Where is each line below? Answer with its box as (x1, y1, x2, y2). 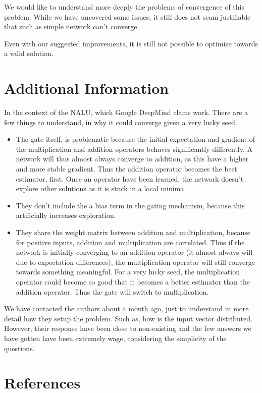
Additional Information (4, 78, 169, 98)
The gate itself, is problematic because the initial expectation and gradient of (16, 134, 255, 144)
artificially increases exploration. (16, 210, 116, 220)
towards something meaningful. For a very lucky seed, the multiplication (16, 266, 240, 277)
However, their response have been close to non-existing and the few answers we (4, 323, 251, 333)
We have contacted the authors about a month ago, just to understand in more (4, 303, 249, 314)
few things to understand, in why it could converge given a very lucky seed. (4, 117, 237, 127)
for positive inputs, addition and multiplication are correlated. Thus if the (16, 237, 245, 247)
